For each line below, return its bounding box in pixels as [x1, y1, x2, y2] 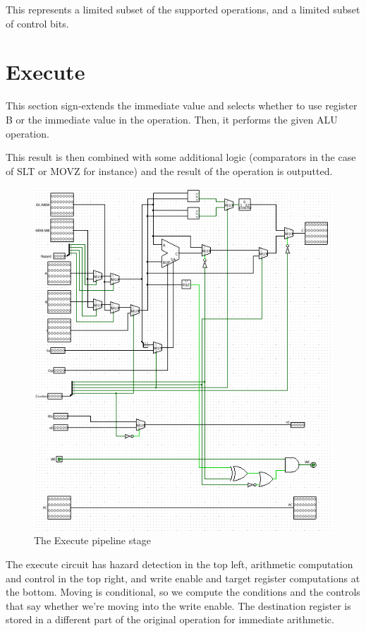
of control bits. [6, 16, 69, 30]
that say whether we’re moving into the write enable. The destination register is [6, 598, 351, 613]
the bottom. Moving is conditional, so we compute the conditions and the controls [6, 584, 360, 599]
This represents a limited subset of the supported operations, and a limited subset [6, 2, 360, 16]
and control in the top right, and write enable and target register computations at [6, 570, 360, 585]
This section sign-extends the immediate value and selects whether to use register [6, 98, 358, 113]
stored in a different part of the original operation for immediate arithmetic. [6, 612, 334, 627]
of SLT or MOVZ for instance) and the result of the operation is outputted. [6, 163, 333, 178]
